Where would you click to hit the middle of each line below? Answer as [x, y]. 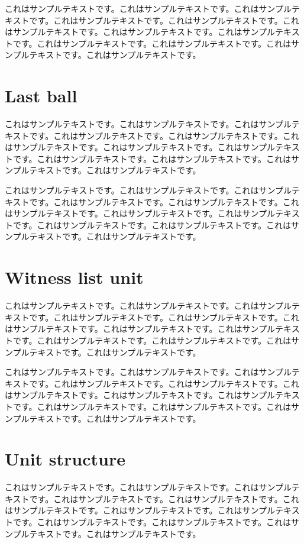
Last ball [41, 96]
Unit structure [65, 459]
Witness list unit [74, 277]
